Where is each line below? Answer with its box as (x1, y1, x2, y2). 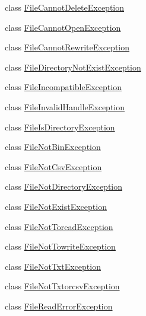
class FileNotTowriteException (5, 240, 116, 253)
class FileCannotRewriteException (5, 41, 130, 53)
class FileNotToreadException (5, 220, 113, 232)
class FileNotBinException (5, 141, 101, 153)
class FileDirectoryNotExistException (5, 60, 141, 73)
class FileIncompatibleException (5, 81, 122, 93)
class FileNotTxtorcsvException (5, 280, 120, 292)
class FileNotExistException (5, 200, 107, 212)
